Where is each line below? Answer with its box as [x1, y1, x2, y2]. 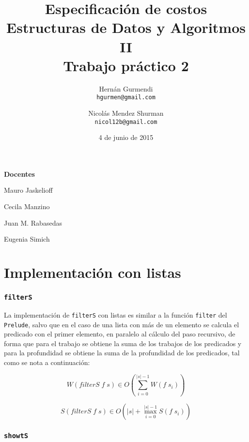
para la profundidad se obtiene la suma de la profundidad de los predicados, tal [4, 348, 240, 358]
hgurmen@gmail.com [96, 94, 156, 101]
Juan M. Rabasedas [4, 217, 62, 228]
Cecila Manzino [4, 201, 50, 211]
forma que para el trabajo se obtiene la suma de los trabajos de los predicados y [4, 338, 242, 348]
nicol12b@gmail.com [94, 118, 157, 125]
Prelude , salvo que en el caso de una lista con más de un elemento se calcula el [4, 319, 239, 329]
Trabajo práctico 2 [63, 55, 189, 75]
